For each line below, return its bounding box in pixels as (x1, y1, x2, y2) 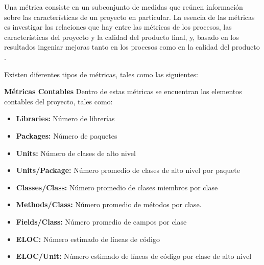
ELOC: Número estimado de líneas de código (16, 233, 160, 244)
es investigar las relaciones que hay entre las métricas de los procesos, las (4, 21, 232, 32)
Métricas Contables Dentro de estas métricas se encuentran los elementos (4, 86, 242, 97)
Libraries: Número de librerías (16, 113, 115, 124)
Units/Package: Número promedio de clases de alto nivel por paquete (16, 165, 240, 175)
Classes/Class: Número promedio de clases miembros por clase (16, 182, 218, 192)
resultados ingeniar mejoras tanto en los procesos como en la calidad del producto (4, 41, 260, 52)
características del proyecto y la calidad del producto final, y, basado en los (4, 31, 239, 42)
